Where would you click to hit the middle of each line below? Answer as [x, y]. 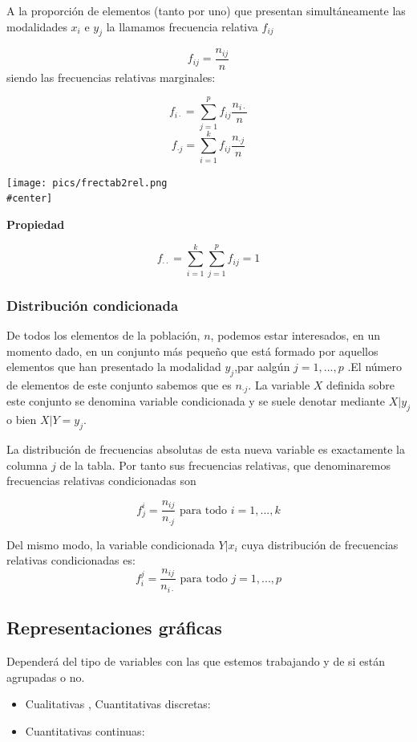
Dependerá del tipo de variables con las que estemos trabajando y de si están [196, 661]
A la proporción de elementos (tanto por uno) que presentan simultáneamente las [206, 10]
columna [27, 465]
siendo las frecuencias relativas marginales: [111, 77]
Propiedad [36, 224]
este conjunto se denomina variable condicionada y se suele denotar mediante [196, 401]
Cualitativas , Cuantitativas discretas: [118, 704]
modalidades [37, 26]
